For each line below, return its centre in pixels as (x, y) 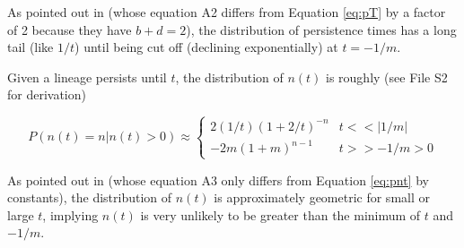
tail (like (31, 47)
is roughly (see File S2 (387, 77)
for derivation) (47, 94)
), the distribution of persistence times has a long (321, 29)
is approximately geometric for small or (322, 197)
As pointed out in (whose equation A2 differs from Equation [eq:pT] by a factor (227, 12)
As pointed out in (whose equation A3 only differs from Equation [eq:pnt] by (218, 180)
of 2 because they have (70, 29)
